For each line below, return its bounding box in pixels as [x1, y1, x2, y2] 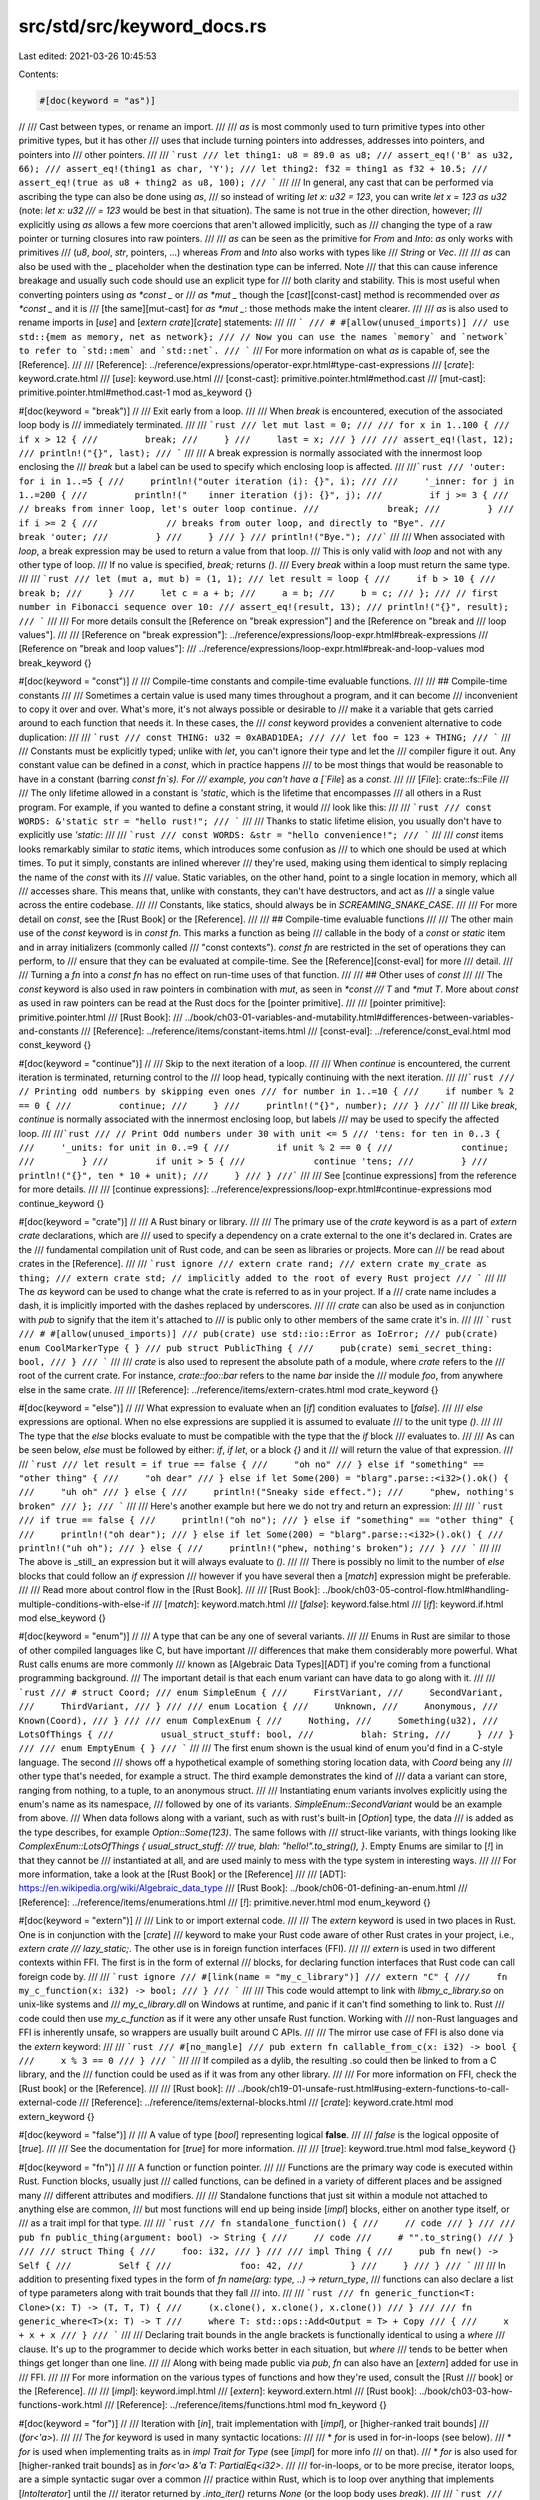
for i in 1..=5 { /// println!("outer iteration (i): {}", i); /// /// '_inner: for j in [18, 475, 515, 487]
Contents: [18, 68, 59, 80]
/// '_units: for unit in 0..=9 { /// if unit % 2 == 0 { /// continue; [18, 1142, 509, 1154]
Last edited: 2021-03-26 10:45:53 [18, 50, 157, 62]
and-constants [18, 1025, 79, 1037]
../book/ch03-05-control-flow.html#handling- [321, 1584, 510, 1596]
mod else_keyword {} [18, 1611, 107, 1624]
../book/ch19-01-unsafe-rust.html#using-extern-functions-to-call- [237, 2082, 510, 2094]
